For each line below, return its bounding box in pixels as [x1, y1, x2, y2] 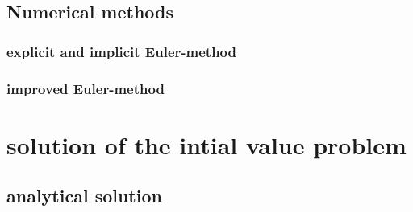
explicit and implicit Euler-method [6, 41, 236, 61]
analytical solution [6, 183, 162, 208]
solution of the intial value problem [6, 128, 407, 161]
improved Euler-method [6, 78, 165, 98]
